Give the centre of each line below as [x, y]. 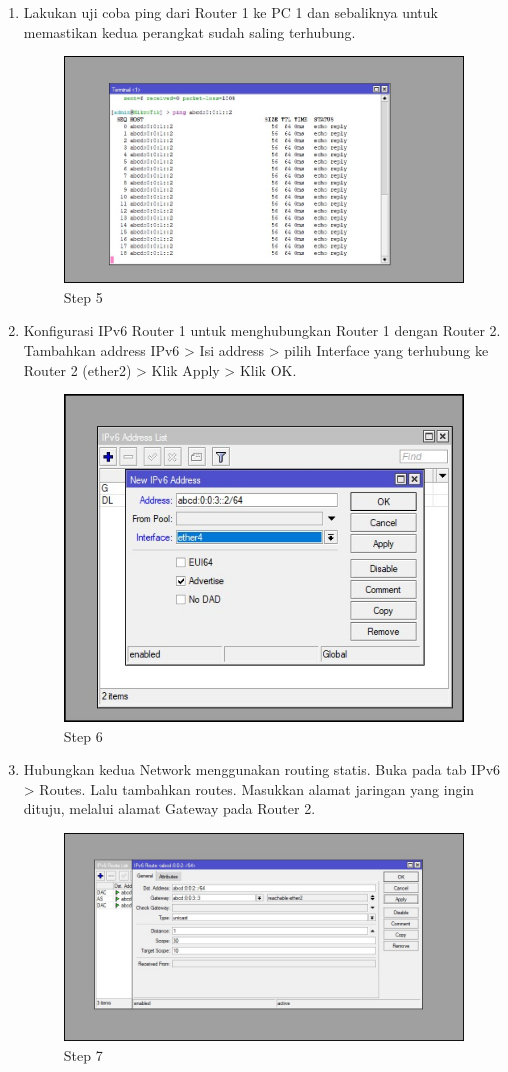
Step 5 [83, 296]
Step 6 [83, 735]
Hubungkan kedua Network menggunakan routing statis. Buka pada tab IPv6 [262, 769]
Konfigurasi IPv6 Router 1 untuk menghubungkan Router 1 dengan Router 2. [262, 330]
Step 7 [83, 1054]
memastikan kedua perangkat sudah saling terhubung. [189, 31]
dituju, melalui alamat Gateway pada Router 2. [169, 808]
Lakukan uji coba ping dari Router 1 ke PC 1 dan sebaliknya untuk [230, 12]
